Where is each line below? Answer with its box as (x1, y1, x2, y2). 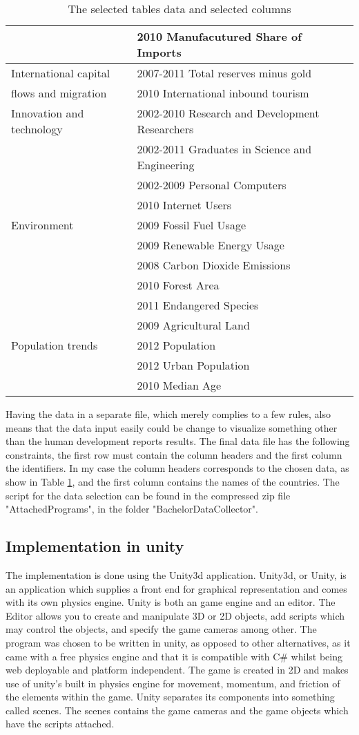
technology (11, 121, 63, 137)
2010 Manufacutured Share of (137, 28, 302, 44)
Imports (137, 44, 182, 60)
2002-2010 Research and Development (137, 105, 320, 121)
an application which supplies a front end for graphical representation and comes (6, 581, 347, 595)
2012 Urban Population (137, 357, 250, 373)
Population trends (11, 337, 98, 353)
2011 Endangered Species (137, 297, 259, 313)
